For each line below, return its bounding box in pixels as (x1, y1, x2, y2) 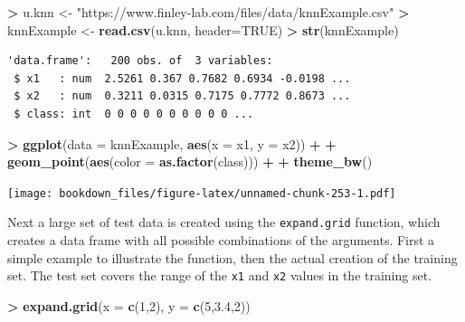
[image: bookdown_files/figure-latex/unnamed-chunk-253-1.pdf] (7, 186, 396, 200)
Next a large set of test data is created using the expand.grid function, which (7, 213, 441, 232)
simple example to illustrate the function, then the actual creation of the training (7, 248, 458, 267)
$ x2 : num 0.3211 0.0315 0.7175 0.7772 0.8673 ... (14, 90, 351, 103)
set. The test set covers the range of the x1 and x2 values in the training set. (7, 266, 432, 285)
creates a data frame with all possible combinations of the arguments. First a (7, 231, 435, 250)
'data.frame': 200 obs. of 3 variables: (7, 54, 273, 68)
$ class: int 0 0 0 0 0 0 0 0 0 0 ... (14, 107, 254, 120)
